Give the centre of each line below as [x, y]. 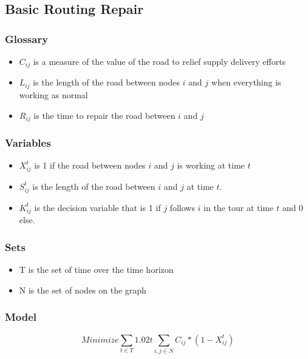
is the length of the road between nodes [106, 82]
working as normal [53, 94]
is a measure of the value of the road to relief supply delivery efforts [159, 61]
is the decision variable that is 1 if [98, 207]
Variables [28, 142]
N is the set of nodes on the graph [83, 290]
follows [182, 207]
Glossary [27, 39]
